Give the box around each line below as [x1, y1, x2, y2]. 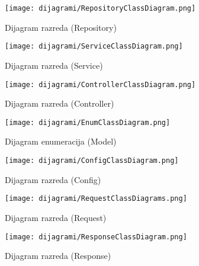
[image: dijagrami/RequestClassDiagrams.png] [5, 194, 187, 203]
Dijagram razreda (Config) [5, 173, 101, 185]
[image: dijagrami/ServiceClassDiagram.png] [5, 42, 183, 51]
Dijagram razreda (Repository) [5, 21, 117, 33]
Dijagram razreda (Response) [5, 249, 111, 262]
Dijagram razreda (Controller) [5, 97, 114, 110]
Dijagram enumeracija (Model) [5, 135, 117, 148]
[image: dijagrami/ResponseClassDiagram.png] [5, 232, 187, 241]
